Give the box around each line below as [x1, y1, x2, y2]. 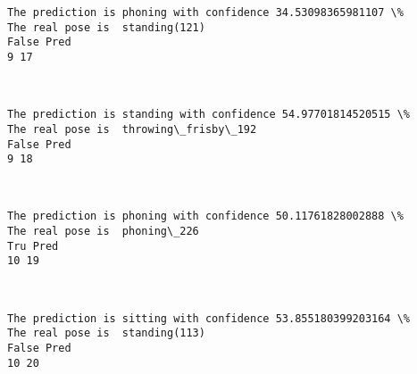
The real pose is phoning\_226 [7, 225, 199, 238]
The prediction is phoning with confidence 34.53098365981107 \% [7, 6, 404, 19]
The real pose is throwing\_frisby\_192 [7, 122, 257, 136]
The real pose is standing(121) [7, 21, 205, 34]
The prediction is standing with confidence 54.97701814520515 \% [7, 108, 411, 121]
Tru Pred [7, 239, 59, 253]
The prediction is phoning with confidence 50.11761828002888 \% [7, 210, 404, 223]
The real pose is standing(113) [7, 327, 205, 340]
